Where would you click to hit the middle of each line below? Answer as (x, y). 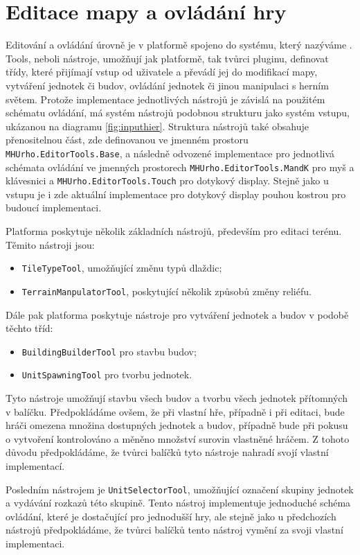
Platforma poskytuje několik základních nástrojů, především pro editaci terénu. (174, 231)
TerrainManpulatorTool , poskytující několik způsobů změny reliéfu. (166, 291)
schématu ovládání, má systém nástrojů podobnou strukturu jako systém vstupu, (178, 113)
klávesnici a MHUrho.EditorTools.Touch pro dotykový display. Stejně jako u (167, 180)
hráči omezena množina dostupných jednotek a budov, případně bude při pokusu (177, 425)
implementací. (35, 466)
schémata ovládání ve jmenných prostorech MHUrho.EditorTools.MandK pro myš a (180, 167)
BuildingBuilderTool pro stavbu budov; (109, 351)
